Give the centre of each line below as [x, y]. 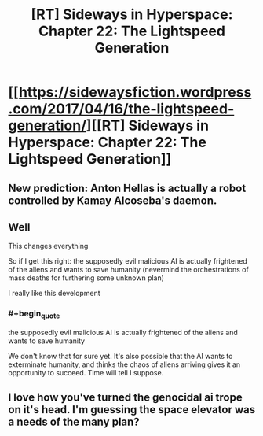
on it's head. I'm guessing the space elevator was [132, 410]
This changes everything [48, 246]
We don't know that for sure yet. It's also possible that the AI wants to [121, 356]
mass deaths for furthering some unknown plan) [86, 278]
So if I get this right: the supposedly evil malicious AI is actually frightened [128, 261]
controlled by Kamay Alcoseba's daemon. [113, 200]
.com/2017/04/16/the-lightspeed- [121, 109]
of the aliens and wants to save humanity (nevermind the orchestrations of [128, 270]
